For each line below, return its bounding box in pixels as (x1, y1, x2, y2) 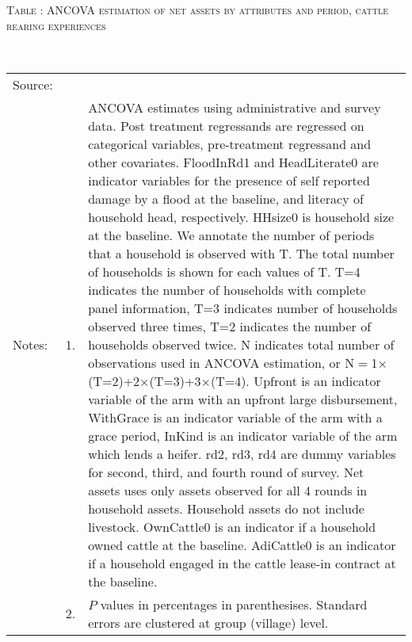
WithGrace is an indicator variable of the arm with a (88, 407, 383, 426)
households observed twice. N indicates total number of (88, 334, 395, 353)
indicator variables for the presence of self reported (88, 170, 370, 189)
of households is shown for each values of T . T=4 (88, 262, 360, 281)
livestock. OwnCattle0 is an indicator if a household (88, 517, 376, 536)
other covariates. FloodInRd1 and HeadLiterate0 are (88, 152, 379, 171)
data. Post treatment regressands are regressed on (88, 116, 364, 135)
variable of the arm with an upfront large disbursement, (88, 389, 398, 408)
